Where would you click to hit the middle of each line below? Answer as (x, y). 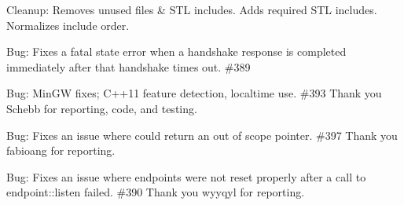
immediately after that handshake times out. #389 (129, 66)
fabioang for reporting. (61, 150)
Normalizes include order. (68, 25)
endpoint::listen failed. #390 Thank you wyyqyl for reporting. (156, 192)
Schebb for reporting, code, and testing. (102, 108)
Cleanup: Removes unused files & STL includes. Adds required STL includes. (192, 9)
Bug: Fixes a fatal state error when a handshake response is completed (176, 51)
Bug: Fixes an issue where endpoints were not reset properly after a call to (186, 176)
